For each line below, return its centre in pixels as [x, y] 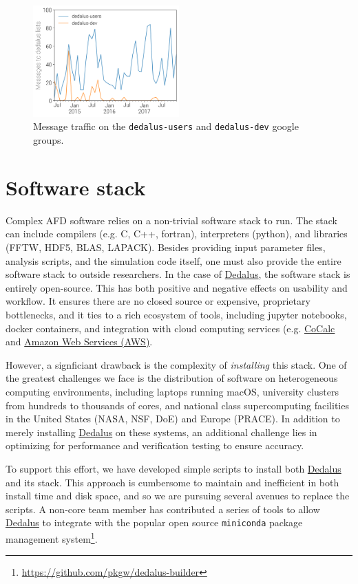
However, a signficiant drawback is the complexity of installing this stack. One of [176, 364]
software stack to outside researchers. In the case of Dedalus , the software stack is [178, 274]
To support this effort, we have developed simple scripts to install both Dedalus [173, 468]
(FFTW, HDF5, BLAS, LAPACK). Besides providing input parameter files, [166, 247]
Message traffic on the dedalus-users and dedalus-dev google [166, 126]
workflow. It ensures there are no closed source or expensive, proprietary [158, 301]
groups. [49, 140]
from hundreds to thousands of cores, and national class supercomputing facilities [177, 405]
